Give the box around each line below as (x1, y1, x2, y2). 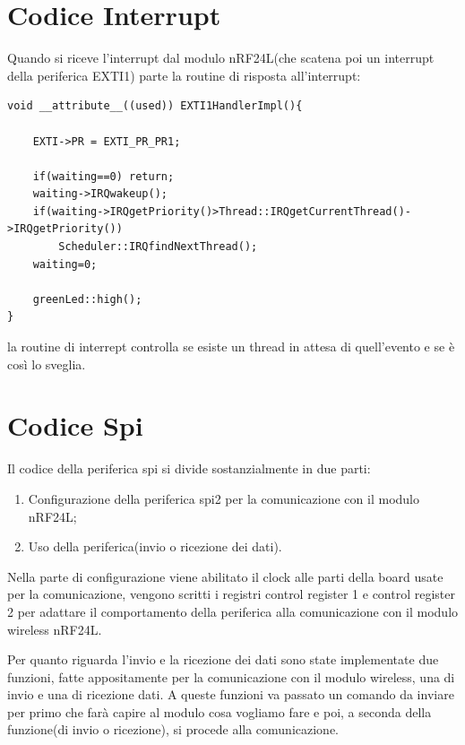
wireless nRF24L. (7, 619, 102, 638)
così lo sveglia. (7, 354, 86, 373)
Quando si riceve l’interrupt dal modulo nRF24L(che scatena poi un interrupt (7, 48, 435, 67)
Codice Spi (7, 407, 143, 444)
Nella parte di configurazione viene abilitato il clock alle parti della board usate (7, 567, 443, 585)
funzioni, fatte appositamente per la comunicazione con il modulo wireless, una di (7, 667, 455, 686)
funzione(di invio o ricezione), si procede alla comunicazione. (7, 720, 339, 739)
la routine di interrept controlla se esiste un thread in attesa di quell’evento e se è (7, 337, 455, 356)
